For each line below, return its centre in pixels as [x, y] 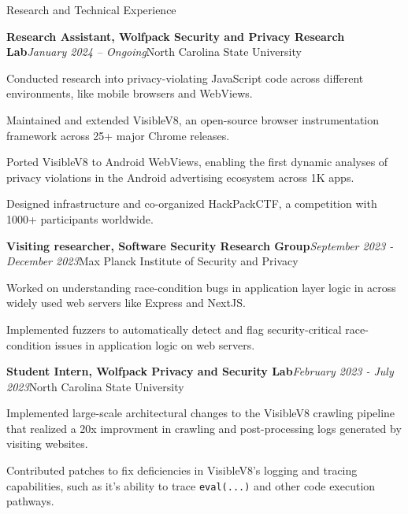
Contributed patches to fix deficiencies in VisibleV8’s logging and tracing [182, 470]
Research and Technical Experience [91, 9]
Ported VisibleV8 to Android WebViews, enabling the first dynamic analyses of [197, 162]
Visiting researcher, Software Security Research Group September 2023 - [200, 245]
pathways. [30, 501]
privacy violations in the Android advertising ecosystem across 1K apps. [180, 177]
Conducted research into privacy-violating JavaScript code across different [185, 78]
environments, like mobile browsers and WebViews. [130, 93]
